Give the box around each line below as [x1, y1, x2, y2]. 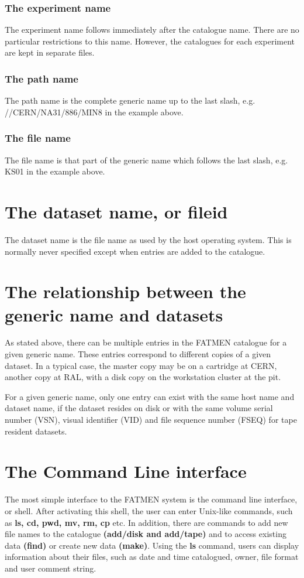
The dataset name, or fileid [5, 200, 228, 223]
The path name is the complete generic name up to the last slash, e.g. [5, 94, 255, 107]
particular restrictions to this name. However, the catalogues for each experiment [5, 35, 295, 47]
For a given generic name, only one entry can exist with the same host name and [5, 390, 295, 402]
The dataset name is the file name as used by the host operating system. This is [5, 233, 292, 245]
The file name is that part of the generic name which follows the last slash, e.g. [5, 153, 288, 166]
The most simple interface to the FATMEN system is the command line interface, [5, 493, 298, 505]
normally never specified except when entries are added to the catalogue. [5, 245, 265, 257]
